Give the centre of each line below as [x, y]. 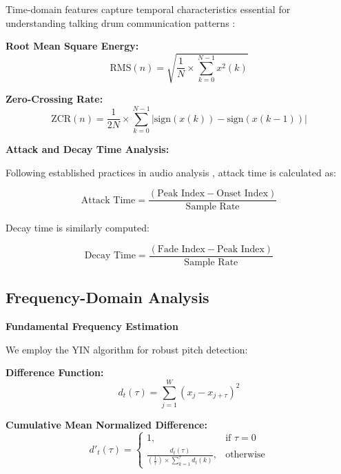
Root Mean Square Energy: [72, 46]
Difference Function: [55, 372]
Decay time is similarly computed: [77, 228]
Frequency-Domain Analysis [107, 297]
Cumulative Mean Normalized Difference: [106, 425]
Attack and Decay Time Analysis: [87, 149]
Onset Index [242, 194]
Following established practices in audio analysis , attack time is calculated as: [171, 172]
